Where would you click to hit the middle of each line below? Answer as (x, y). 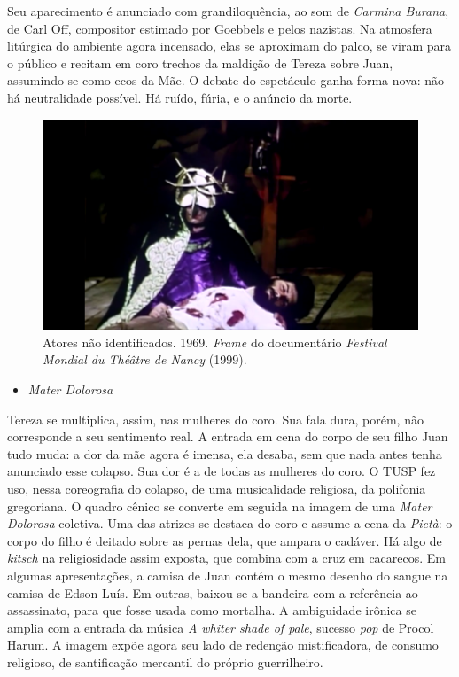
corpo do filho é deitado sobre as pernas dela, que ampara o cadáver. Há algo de (225, 540)
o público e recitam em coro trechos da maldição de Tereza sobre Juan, (200, 62)
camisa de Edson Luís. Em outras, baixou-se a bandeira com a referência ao (213, 592)
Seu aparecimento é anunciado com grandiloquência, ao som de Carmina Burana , (228, 11)
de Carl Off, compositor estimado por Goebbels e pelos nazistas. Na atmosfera (220, 28)
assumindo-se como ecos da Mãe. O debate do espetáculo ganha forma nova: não (226, 80)
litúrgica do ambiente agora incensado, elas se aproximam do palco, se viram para (229, 46)
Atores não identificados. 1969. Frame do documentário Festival (215, 342)
